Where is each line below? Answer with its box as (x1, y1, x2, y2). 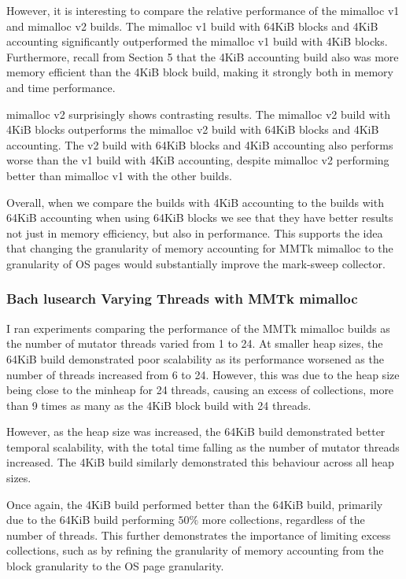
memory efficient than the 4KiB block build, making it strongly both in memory (6, 64, 393, 80)
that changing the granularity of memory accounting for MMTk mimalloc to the (6, 240, 393, 256)
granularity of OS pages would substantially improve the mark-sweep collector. (6, 255, 386, 271)
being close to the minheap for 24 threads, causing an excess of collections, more (6, 382, 394, 398)
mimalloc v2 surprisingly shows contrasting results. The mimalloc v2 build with (6, 105, 390, 122)
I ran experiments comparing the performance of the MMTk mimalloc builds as (6, 319, 390, 336)
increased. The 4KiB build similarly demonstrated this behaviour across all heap (6, 454, 394, 470)
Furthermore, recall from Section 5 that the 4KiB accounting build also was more (6, 48, 399, 65)
